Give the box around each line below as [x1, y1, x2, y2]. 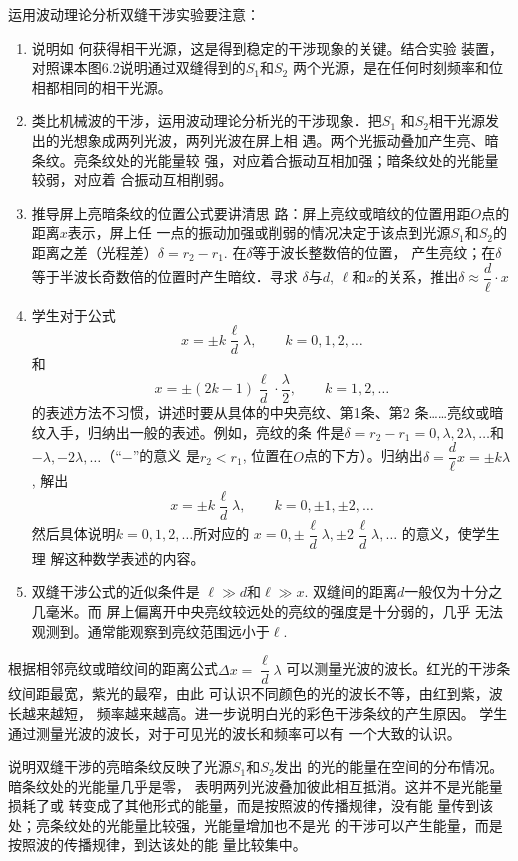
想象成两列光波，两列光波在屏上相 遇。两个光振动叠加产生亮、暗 [73, 129, 499, 150]
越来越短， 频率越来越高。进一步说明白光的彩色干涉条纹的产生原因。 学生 [21, 702, 508, 723]
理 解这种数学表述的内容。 [31, 547, 205, 568]
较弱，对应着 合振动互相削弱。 [31, 169, 233, 190]
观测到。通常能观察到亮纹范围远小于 [31, 620, 270, 641]
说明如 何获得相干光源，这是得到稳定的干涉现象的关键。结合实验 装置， [31, 37, 504, 58]
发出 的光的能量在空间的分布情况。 [274, 756, 504, 777]
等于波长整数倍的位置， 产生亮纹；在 [252, 241, 496, 262]
